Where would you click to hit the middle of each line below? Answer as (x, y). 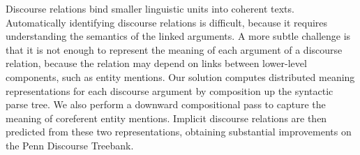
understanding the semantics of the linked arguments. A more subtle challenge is (178, 36)
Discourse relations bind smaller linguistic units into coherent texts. (150, 8)
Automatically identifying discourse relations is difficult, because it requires (167, 22)
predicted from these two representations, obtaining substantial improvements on (179, 132)
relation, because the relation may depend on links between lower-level (156, 63)
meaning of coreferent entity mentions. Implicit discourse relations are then (166, 118)
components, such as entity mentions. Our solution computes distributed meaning (180, 76)
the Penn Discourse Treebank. (70, 145)
